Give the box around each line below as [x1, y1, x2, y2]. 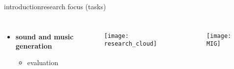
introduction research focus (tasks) [4, 1, 106, 11]
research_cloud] [104, 40, 157, 48]
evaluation [27, 57, 58, 67]
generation [15, 41, 52, 51]
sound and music [15, 31, 74, 41]
